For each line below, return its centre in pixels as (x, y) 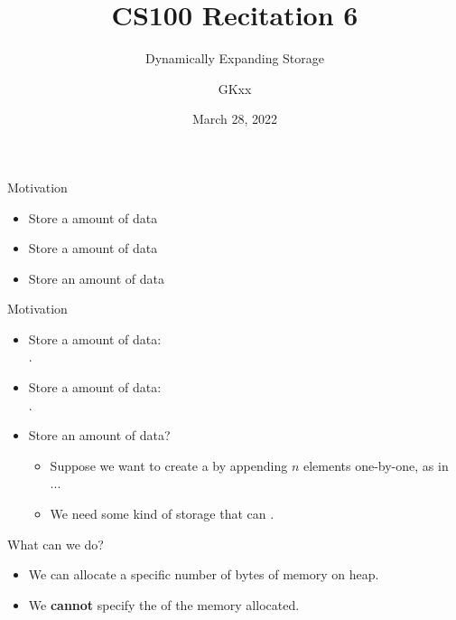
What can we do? (56, 544)
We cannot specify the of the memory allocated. (164, 604)
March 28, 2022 (235, 119)
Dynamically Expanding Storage (235, 58)
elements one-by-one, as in (376, 465)
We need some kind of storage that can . (162, 514)
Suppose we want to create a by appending (169, 465)
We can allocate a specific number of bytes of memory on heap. (204, 574)
